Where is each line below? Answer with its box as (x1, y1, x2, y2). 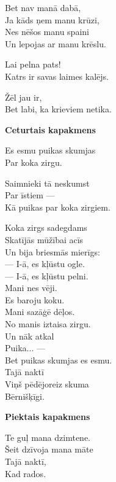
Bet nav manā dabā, (5, 1, 81, 14)
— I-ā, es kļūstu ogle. (5, 257, 85, 270)
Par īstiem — (5, 189, 55, 201)
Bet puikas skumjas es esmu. (5, 353, 112, 366)
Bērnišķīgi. (5, 389, 45, 402)
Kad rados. (5, 467, 46, 480)
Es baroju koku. (5, 293, 65, 306)
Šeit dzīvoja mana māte (5, 443, 93, 456)
